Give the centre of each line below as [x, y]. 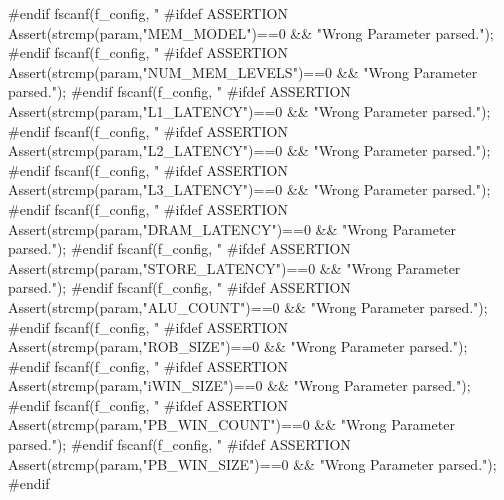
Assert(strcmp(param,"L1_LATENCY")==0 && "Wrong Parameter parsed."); [249, 110]
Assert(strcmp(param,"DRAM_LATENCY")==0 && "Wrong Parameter [232, 228]
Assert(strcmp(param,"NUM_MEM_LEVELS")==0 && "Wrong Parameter [243, 71]
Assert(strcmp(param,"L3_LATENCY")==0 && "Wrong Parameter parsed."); [249, 189]
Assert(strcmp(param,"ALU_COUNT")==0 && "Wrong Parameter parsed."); [248, 306]
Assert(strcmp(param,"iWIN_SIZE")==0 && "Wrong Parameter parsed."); [239, 385]
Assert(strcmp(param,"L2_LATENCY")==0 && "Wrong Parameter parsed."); [249, 150]
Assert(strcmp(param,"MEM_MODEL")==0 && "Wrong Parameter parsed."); [251, 32]
